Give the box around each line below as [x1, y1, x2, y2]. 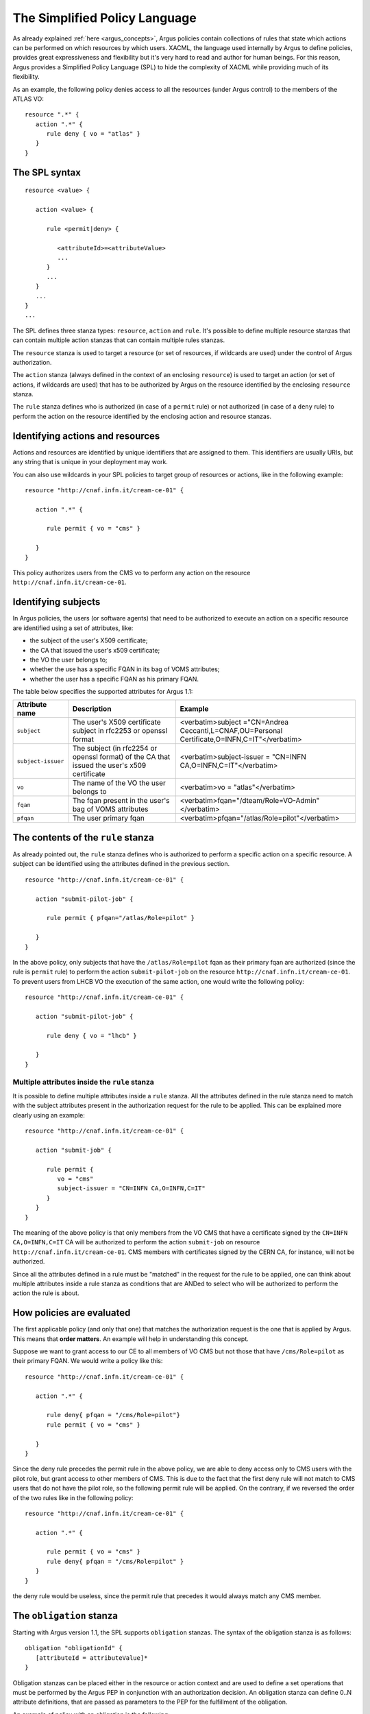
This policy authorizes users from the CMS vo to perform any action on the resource [12, 569, 251, 577]
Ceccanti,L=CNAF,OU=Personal [180, 726, 283, 736]
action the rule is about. [12, 1289, 79, 1297]
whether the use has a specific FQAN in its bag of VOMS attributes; [29, 665, 220, 673]
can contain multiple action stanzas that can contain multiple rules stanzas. [12, 336, 225, 344]
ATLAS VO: [12, 95, 44, 103]
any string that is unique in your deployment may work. [12, 458, 168, 466]
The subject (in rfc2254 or [72, 744, 158, 753]
